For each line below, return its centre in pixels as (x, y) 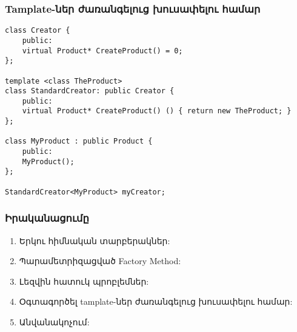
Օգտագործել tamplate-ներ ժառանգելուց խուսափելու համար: (156, 301)
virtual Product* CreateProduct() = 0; (102, 51)
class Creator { (38, 31)
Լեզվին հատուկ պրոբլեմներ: (84, 281)
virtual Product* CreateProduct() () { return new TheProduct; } (157, 111)
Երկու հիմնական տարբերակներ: (95, 240)
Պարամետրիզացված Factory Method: (100, 261)
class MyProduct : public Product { (79, 141)
